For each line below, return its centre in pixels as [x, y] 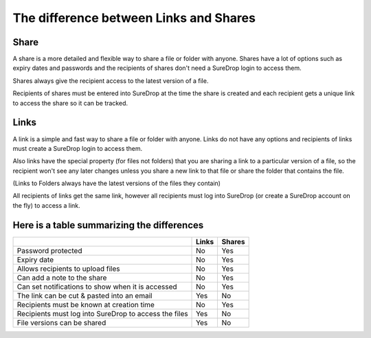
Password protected [49, 250]
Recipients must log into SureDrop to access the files [102, 313]
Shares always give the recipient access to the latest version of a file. [111, 81]
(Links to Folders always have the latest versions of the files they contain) [117, 183]
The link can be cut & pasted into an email [85, 295]
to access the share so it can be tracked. [70, 103]
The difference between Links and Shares [134, 18]
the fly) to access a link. [46, 205]
